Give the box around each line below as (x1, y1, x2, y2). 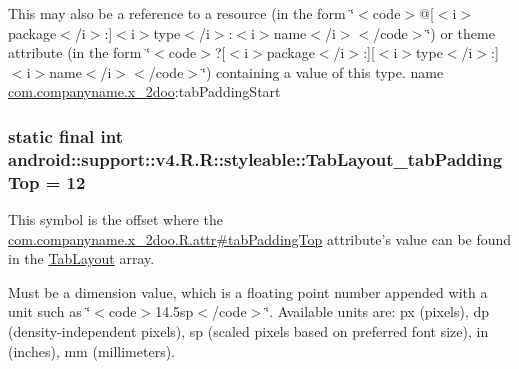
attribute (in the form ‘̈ (8, 42, 151, 63)
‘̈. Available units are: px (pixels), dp (265, 301, 490, 322)
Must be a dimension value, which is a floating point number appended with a (8, 281, 488, 302)
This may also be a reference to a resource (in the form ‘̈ (8, 3, 355, 23)
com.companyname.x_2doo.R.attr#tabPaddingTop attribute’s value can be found (8, 228, 512, 249)
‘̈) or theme (426, 22, 495, 43)
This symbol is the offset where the (8, 209, 223, 230)
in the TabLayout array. (8, 248, 155, 269)
